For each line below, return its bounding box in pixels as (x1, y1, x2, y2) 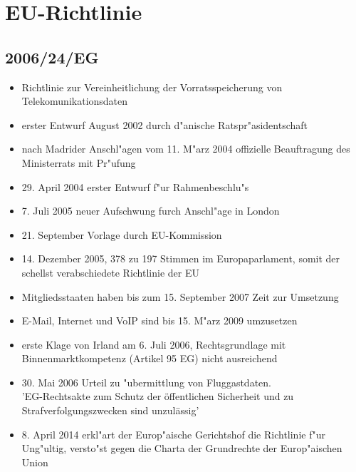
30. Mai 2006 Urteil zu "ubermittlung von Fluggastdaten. (21, 374, 271, 389)
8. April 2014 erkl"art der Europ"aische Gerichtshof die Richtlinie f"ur (21, 426, 325, 441)
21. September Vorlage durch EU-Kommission (21, 227, 222, 242)
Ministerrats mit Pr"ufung (21, 155, 136, 170)
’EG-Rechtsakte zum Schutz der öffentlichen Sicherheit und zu (21, 389, 294, 404)
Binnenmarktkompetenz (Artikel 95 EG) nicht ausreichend (21, 351, 278, 366)
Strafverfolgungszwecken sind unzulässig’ (21, 403, 199, 418)
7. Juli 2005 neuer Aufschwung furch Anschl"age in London (21, 203, 280, 218)
